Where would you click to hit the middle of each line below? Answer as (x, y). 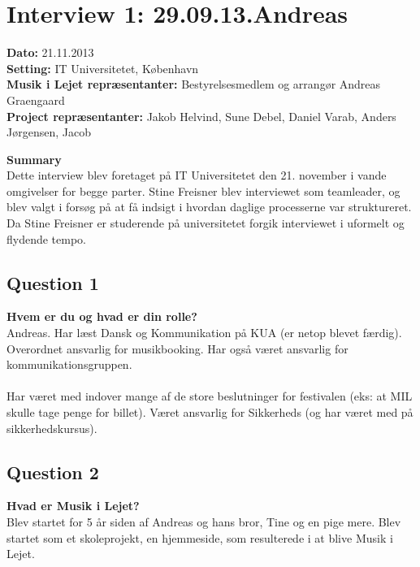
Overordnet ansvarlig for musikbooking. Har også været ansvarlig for (178, 348)
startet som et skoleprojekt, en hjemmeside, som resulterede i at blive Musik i (200, 537)
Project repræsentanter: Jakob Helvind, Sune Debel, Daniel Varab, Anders (201, 116)
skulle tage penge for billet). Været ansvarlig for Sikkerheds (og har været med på (210, 412)
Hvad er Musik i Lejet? (73, 506)
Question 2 (53, 472)
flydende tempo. (47, 238)
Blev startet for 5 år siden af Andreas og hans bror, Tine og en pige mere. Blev (204, 522)
